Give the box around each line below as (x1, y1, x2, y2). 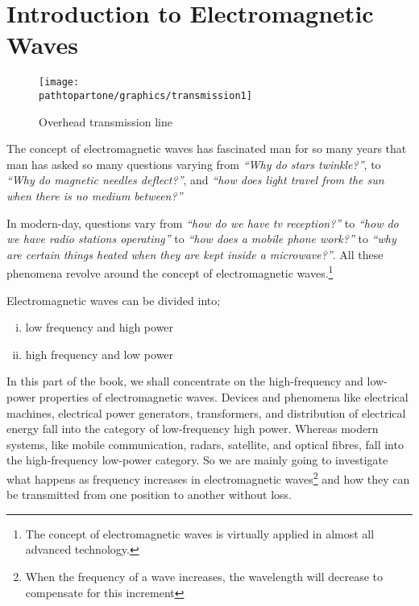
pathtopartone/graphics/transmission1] (39, 89, 252, 101)
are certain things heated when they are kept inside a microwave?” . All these (6, 245, 384, 262)
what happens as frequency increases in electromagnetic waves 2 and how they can (6, 468, 410, 487)
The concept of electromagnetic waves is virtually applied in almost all (25, 525, 375, 542)
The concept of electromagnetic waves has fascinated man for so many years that (6, 140, 407, 157)
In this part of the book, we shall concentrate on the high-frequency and (6, 373, 363, 390)
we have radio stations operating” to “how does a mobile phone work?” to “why (6, 230, 396, 247)
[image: (39, 76, 80, 89)
